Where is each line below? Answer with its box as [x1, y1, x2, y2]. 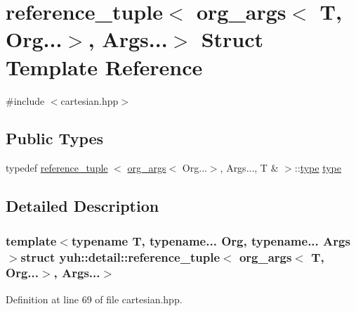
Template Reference [6, 52, 203, 81]
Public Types [6, 127, 104, 149]
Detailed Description [6, 195, 159, 217]
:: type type [294, 160, 342, 175]
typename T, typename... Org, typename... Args [71, 231, 350, 249]
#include [6, 93, 45, 108]
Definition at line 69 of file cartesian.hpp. [6, 291, 183, 306]
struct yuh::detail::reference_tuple [20, 248, 220, 265]
